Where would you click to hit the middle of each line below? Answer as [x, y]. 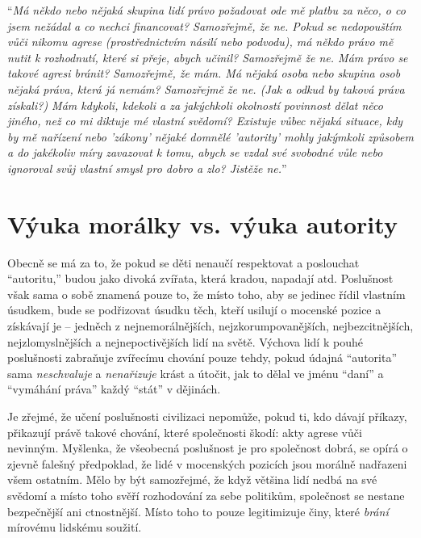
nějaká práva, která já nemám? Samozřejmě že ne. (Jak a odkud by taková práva [206, 88]
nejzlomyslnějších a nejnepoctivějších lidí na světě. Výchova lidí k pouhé [185, 341]
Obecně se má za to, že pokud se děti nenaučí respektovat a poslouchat [183, 262]
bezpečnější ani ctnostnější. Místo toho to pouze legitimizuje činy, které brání [198, 511]
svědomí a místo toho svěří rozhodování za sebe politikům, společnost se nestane [206, 495]
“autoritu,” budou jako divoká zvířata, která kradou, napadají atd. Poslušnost [200, 278]
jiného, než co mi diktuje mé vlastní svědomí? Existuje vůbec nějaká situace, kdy [205, 121]
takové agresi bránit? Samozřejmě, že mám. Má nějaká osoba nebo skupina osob [204, 73]
